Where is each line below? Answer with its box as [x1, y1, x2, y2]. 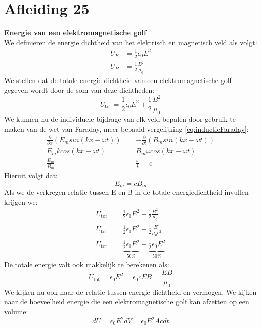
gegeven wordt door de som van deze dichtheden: [4, 85, 155, 95]
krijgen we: [4, 196, 38, 207]
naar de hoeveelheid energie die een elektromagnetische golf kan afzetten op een [4, 296, 249, 307]
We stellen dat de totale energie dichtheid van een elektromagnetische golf [4, 74, 232, 85]
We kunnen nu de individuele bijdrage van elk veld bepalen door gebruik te [4, 114, 236, 124]
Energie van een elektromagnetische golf [4, 27, 146, 38]
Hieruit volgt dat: [4, 170, 58, 181]
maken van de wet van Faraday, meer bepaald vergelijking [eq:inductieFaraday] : [4, 123, 249, 134]
